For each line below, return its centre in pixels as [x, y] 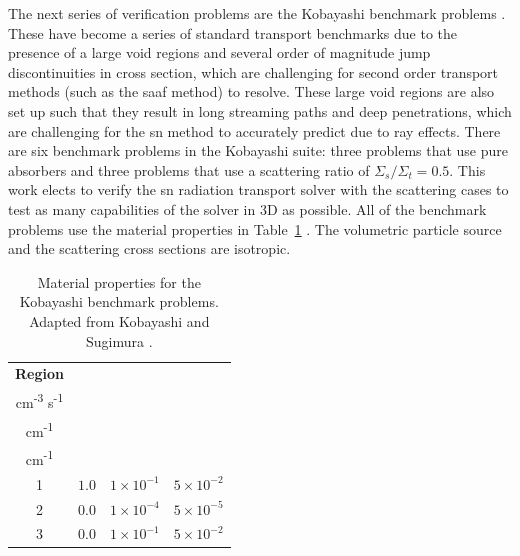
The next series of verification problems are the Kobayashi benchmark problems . [257, 13]
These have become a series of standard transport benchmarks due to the [233, 32]
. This [467, 169]
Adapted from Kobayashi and [119, 320]
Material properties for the [119, 281]
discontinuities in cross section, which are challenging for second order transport [253, 71]
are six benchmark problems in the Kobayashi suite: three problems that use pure [258, 150]
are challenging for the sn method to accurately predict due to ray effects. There [254, 130]
